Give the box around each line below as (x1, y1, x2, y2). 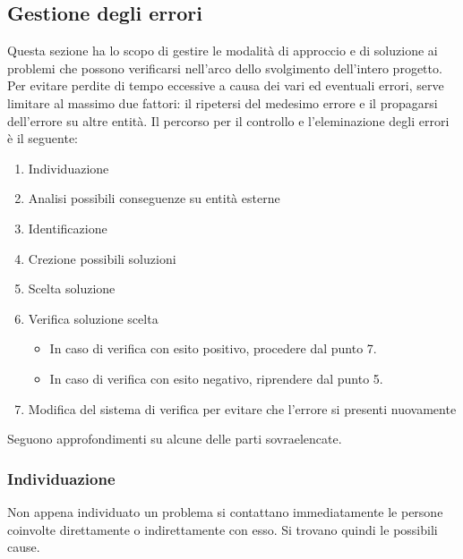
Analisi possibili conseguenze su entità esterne (28, 189, 280, 208)
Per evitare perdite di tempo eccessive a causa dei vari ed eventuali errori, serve (7, 76, 444, 95)
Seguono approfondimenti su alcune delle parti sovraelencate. (7, 429, 342, 448)
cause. (7, 538, 40, 556)
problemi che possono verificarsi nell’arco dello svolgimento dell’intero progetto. (7, 58, 442, 77)
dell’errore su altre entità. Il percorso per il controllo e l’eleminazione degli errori (7, 111, 450, 130)
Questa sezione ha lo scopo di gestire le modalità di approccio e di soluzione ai (7, 41, 438, 60)
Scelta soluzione (28, 279, 116, 298)
